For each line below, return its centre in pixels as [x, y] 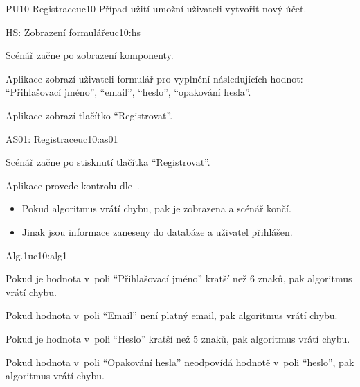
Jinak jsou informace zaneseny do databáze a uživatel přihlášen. [157, 231]
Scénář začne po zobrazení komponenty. [90, 55]
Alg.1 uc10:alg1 [37, 255]
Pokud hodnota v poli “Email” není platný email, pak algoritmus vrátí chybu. [172, 315]
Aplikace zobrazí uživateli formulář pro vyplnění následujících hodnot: [154, 78]
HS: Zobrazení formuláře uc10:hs [73, 32]
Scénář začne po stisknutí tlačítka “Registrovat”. [108, 162]
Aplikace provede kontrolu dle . [73, 185]
